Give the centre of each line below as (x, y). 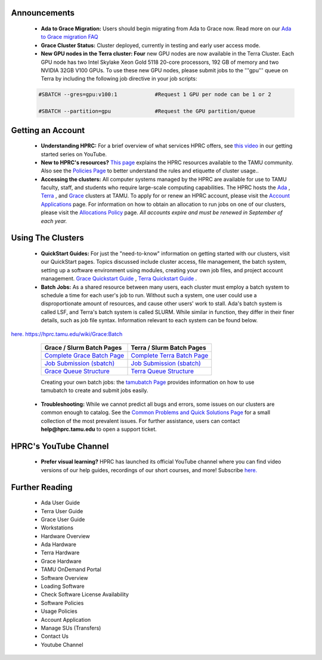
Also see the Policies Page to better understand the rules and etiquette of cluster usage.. (150, 171)
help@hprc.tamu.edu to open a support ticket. (99, 429)
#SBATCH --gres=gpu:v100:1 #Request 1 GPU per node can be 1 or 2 (155, 95)
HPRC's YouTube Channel (60, 446)
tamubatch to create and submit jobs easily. (95, 390)
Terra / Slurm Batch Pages (168, 347)
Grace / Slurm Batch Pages (83, 347)
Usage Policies (59, 611)
